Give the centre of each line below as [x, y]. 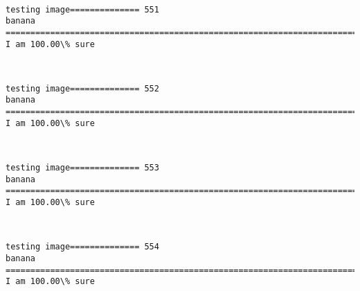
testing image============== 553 [82, 168]
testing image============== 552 [82, 88]
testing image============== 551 [82, 9]
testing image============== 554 [82, 247]
